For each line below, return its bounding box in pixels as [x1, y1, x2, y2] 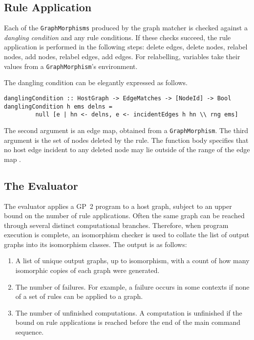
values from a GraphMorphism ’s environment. [4, 61, 138, 71]
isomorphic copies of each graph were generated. [15, 265, 160, 275]
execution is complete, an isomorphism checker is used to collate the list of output [4, 229, 250, 240]
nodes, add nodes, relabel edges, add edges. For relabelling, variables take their [4, 51, 240, 62]
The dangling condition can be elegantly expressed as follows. [4, 77, 188, 88]
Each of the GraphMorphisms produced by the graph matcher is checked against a [4, 23, 248, 33]
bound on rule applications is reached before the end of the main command [15, 317, 241, 327]
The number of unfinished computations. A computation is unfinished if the [15, 307, 242, 317]
